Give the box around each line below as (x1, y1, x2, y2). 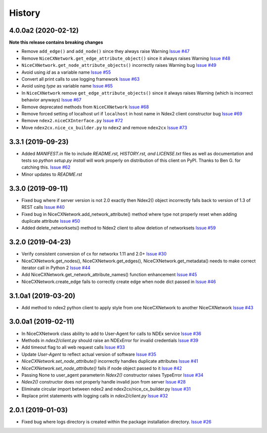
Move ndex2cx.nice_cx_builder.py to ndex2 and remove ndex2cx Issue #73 (21, 124, 187, 131)
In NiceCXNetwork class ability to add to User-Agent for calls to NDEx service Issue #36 (21, 331, 201, 337)
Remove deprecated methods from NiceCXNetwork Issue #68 (21, 104, 149, 110)
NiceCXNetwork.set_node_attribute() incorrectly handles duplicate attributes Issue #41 (21, 358, 198, 364)
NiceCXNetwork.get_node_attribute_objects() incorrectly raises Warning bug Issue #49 (21, 62, 217, 68)
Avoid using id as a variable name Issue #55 (21, 69, 111, 75)
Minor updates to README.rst (21, 171, 83, 177)
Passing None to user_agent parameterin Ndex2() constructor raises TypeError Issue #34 (21, 372, 204, 378)
